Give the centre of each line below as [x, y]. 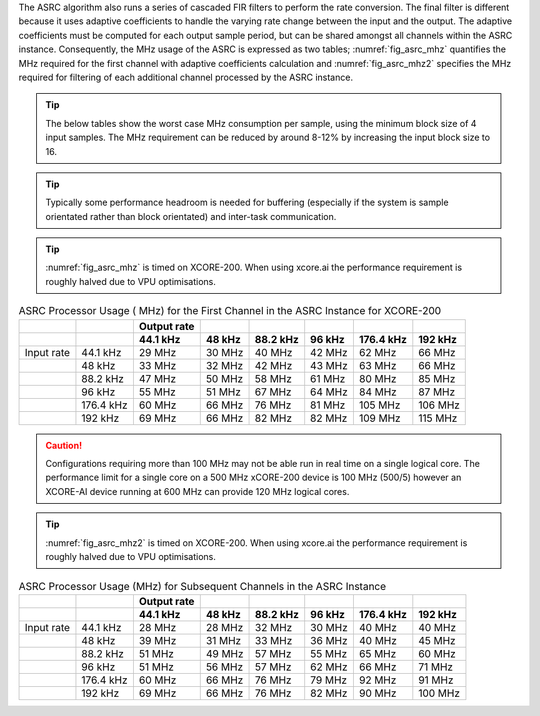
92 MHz [377, 680]
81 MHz [328, 405]
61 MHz [328, 378]
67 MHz [273, 392]
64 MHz [329, 392]
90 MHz [377, 693]
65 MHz [377, 653]
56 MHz [224, 667]
